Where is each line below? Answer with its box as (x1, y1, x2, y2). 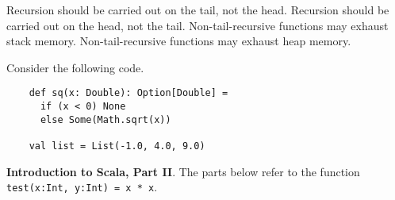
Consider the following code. (6, 59, 144, 75)
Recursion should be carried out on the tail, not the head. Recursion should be (6, 2, 389, 17)
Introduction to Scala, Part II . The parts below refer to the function (6, 163, 360, 179)
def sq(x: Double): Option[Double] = (29, 87, 228, 99)
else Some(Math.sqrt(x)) (40, 113, 171, 125)
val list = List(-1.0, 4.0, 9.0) (29, 140, 205, 152)
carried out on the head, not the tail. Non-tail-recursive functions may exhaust (6, 17, 389, 33)
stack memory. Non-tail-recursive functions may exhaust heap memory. (6, 33, 351, 49)
